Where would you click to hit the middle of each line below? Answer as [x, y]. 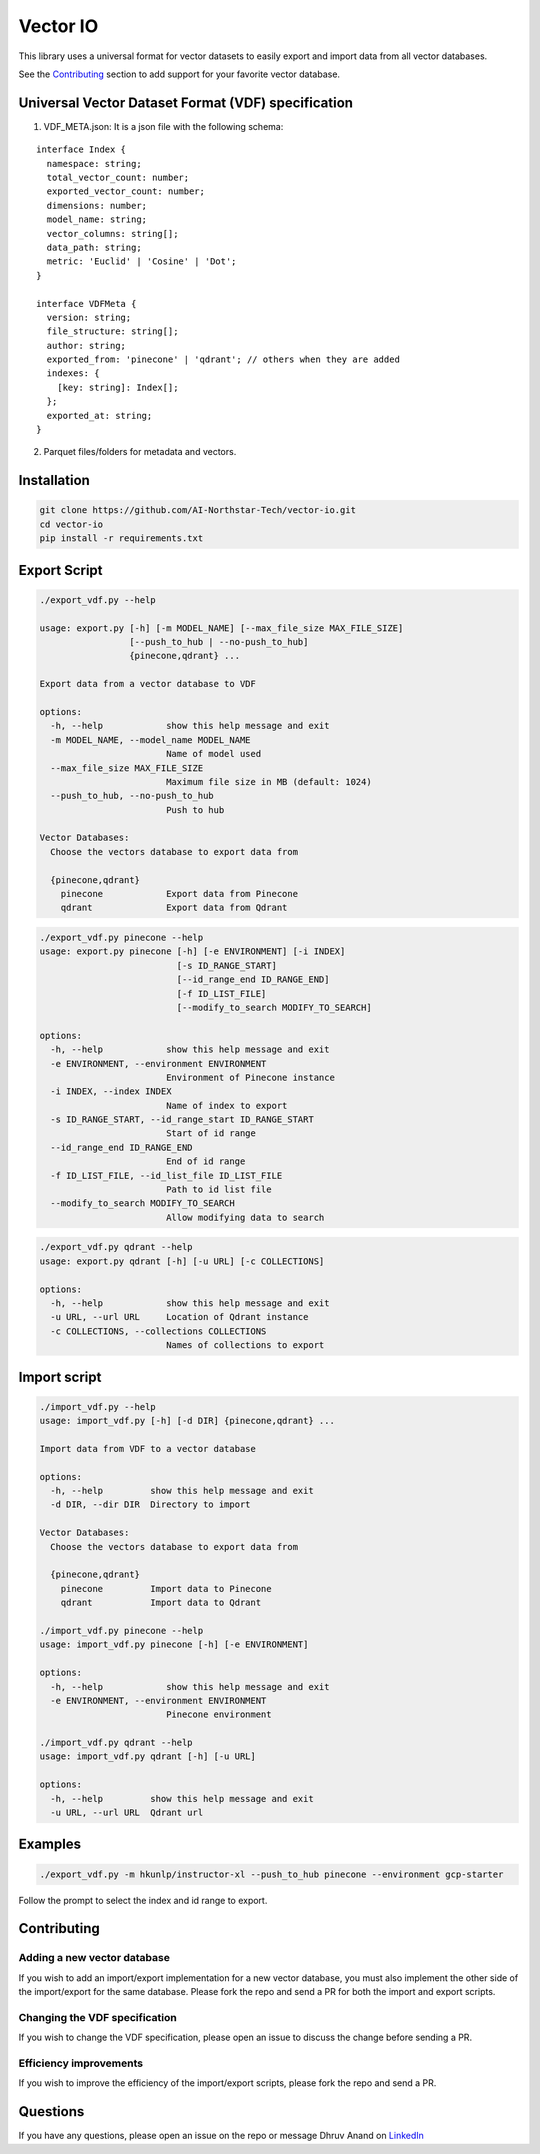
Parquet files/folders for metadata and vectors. [140, 452]
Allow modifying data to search [245, 1217]
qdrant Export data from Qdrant [174, 908]
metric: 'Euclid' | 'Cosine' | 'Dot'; [141, 261]
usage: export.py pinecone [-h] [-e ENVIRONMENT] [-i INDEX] [192, 951]
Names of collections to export [245, 1345]
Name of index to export [226, 1105]
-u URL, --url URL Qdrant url [127, 1813]
